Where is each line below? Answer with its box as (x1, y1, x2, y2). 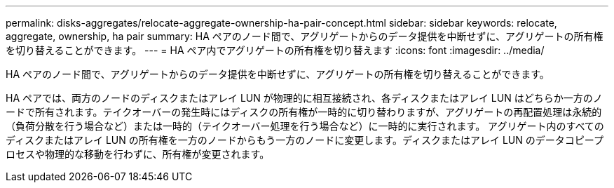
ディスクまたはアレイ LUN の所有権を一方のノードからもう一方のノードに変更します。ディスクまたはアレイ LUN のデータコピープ (6, 134, 603, 146)
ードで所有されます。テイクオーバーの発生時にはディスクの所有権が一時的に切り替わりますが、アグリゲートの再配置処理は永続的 (6, 106, 602, 118)
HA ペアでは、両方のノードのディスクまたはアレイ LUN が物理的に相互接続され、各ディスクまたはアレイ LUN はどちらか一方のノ (6, 92, 603, 104)
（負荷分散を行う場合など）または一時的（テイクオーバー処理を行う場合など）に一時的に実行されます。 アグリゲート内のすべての (6, 120, 604, 132)
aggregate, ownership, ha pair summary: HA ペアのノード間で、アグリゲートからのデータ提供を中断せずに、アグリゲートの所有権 (6, 30, 603, 42)
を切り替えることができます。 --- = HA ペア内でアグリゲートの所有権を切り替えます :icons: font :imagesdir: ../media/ (6, 44, 545, 56)
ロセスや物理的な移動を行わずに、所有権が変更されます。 (6, 148, 270, 160)
